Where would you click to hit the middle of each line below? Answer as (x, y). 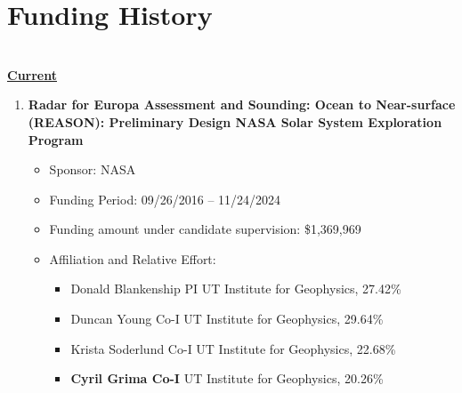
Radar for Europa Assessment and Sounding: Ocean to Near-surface (242, 104)
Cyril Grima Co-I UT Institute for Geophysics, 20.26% (227, 378)
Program (56, 139)
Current (32, 74)
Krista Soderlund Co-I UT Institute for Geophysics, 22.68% (233, 348)
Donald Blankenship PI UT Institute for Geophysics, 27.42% (236, 289)
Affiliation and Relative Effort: (133, 258)
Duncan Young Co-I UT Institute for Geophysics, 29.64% (227, 319)
